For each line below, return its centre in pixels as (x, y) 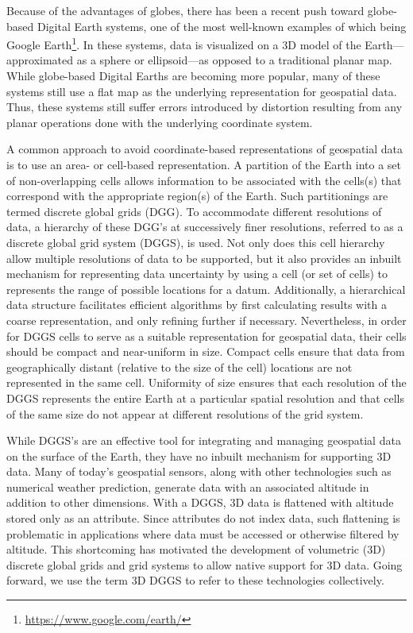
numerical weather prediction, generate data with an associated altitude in (188, 486)
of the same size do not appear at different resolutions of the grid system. (185, 413)
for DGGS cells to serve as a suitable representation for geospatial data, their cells (206, 336)
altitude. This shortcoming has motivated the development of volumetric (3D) (196, 549)
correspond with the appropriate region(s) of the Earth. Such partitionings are (197, 196)
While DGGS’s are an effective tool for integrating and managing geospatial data (204, 440)
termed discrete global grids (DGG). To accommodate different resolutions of (194, 211)
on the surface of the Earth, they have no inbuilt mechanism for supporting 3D (199, 455)
